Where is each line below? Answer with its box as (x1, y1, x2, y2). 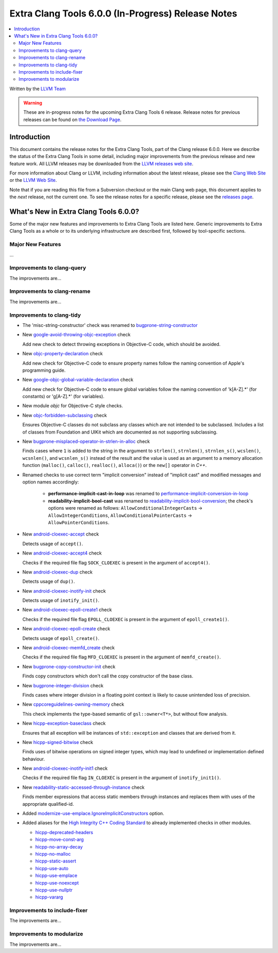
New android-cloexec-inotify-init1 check (22, 765, 108, 772)
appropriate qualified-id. (22, 801, 74, 807)
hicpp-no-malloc (35, 851, 71, 857)
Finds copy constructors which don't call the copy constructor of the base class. (22, 673, 194, 679)
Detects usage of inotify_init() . (22, 597, 100, 603)
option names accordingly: (22, 479, 79, 485)
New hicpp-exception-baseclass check (22, 720, 106, 726)
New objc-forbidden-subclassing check (22, 412, 107, 418)
